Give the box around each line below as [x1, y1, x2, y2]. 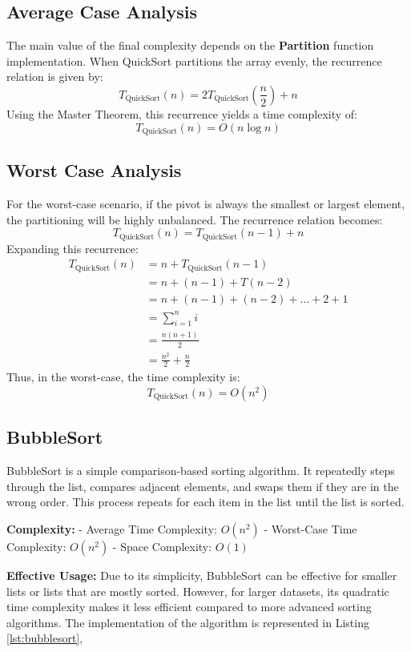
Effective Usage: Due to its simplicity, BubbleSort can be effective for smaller [6, 567, 397, 584]
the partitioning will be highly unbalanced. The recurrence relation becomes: [6, 211, 383, 227]
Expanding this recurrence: [6, 239, 139, 256]
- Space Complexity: [112, 538, 212, 555]
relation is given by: [6, 68, 103, 85]
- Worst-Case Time [264, 521, 357, 537]
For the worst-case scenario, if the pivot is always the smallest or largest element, [6, 195, 405, 212]
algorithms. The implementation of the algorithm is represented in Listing [6, 614, 369, 630]
